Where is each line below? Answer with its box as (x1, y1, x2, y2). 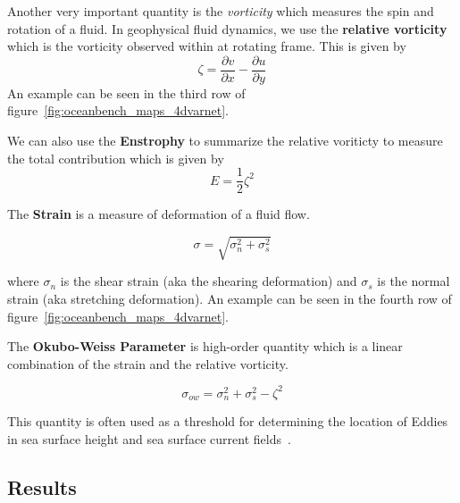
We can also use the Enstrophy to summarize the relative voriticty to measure (7, 131, 443, 150)
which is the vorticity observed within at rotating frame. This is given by (7, 37, 406, 55)
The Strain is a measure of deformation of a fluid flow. (7, 205, 310, 223)
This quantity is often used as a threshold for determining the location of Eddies (7, 412, 448, 431)
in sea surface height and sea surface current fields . (7, 429, 291, 448)
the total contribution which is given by (7, 148, 224, 167)
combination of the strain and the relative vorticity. (7, 354, 289, 373)
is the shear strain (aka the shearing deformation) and (60, 272, 357, 290)
